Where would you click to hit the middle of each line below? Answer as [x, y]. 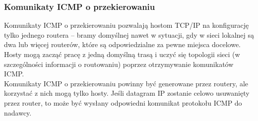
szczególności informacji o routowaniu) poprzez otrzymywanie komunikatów [119, 64]
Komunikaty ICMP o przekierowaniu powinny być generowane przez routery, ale [126, 83]
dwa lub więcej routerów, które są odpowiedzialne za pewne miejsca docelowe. [122, 44]
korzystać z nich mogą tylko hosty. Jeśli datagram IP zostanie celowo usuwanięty [127, 93]
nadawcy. [18, 112]
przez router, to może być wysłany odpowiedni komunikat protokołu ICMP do [123, 102]
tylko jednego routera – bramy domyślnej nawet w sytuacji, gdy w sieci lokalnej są [129, 34]
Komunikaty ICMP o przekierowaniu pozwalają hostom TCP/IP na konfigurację [127, 25]
